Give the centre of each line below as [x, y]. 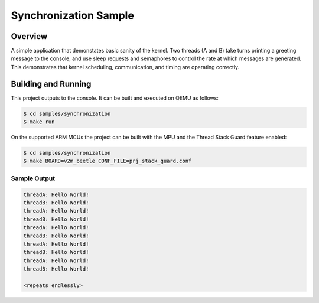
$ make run [39, 122]
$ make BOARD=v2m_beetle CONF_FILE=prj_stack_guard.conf [108, 161]
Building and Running [51, 84]
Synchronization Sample [72, 15]
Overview [29, 36]
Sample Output [33, 178]
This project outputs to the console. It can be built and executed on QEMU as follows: [115, 98]
